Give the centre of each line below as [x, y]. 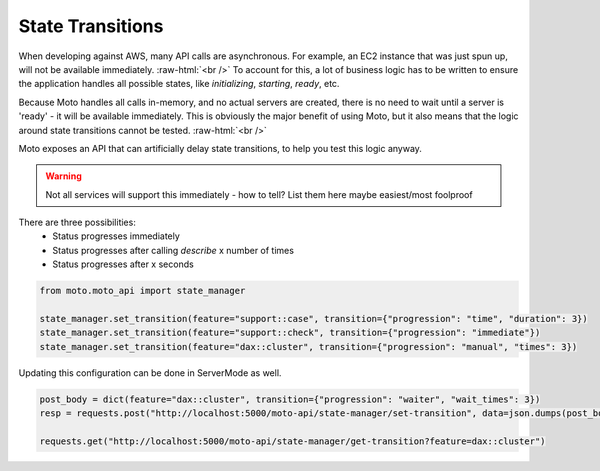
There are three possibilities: [77, 222]
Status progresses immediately [116, 236]
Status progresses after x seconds [123, 264]
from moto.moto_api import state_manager [142, 291]
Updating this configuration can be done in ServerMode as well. [150, 372]
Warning [63, 176]
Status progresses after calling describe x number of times [173, 250]
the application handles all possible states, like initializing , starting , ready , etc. [179, 84]
